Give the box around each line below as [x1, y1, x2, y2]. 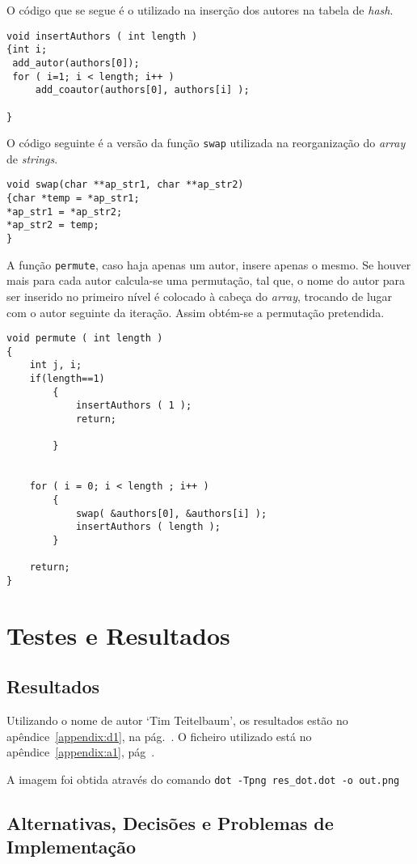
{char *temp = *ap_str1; [6, 193, 140, 205]
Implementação [6, 834, 137, 859]
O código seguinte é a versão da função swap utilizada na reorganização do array [6, 134, 406, 151]
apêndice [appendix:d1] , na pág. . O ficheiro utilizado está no [6, 727, 312, 744]
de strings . [6, 150, 58, 167]
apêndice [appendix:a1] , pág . [6, 743, 155, 760]
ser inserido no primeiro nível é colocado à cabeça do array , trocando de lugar [6, 287, 393, 304]
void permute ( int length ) [6, 332, 163, 345]
